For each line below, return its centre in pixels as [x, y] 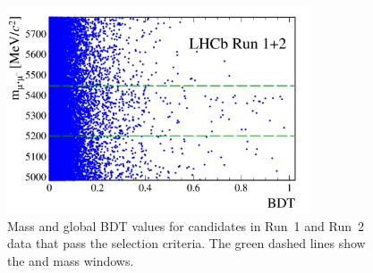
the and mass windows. [71, 260]
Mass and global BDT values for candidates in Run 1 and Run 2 [186, 225]
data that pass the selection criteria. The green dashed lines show [186, 243]
